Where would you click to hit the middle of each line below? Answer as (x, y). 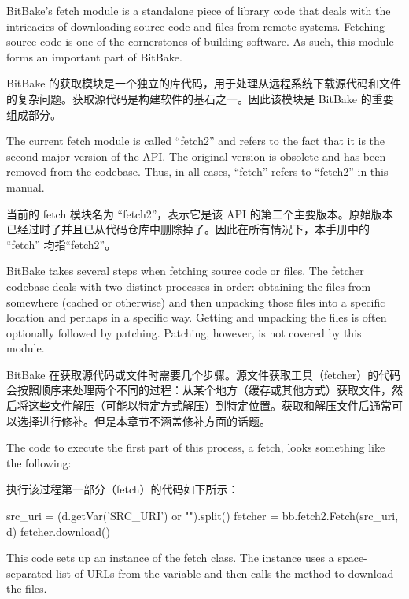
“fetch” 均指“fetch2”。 (61, 244)
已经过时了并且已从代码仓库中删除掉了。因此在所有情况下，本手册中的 (188, 229)
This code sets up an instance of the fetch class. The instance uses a (170, 558)
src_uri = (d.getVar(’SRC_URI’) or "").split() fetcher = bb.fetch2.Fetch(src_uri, (203, 516)
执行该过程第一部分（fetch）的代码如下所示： (123, 489)
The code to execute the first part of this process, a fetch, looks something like (196, 447)
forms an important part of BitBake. (94, 56)
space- (352, 558)
